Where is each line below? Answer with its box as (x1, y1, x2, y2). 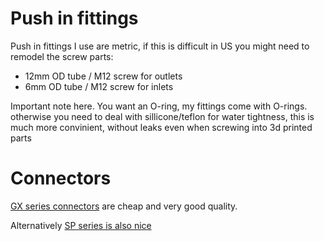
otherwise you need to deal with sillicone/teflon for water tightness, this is (10, 110, 315, 122)
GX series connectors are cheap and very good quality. (10, 200, 238, 212)
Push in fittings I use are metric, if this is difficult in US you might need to (10, 40, 310, 52)
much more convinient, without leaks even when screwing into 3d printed (10, 121, 313, 133)
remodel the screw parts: (10, 50, 114, 62)
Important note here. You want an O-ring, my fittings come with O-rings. (10, 100, 308, 112)
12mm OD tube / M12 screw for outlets (24, 70, 183, 82)
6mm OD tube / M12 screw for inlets (24, 80, 174, 92)
